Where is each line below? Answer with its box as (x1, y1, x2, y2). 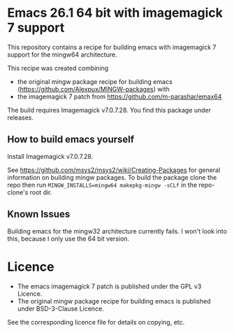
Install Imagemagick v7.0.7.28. (7, 152, 94, 160)
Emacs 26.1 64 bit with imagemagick (7, 5, 224, 21)
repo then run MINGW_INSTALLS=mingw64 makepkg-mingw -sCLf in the (7, 180, 198, 189)
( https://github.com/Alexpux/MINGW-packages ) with (17, 85, 170, 93)
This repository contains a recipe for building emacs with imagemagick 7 (7, 43, 217, 51)
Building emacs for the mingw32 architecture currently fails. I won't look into (7, 227, 227, 235)
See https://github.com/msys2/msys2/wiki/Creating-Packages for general (7, 166, 221, 174)
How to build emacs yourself (7, 134, 135, 146)
